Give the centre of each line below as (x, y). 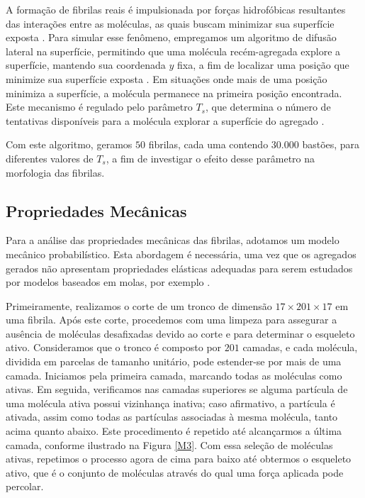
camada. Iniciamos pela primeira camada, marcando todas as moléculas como (174, 375)
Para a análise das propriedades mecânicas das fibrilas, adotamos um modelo (173, 240)
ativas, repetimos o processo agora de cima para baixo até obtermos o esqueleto (179, 459)
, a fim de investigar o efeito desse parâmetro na (210, 158)
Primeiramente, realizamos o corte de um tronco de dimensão (139, 305)
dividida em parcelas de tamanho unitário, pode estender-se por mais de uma (174, 361)
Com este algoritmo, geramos (69, 144)
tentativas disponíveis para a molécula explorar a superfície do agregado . (165, 120)
